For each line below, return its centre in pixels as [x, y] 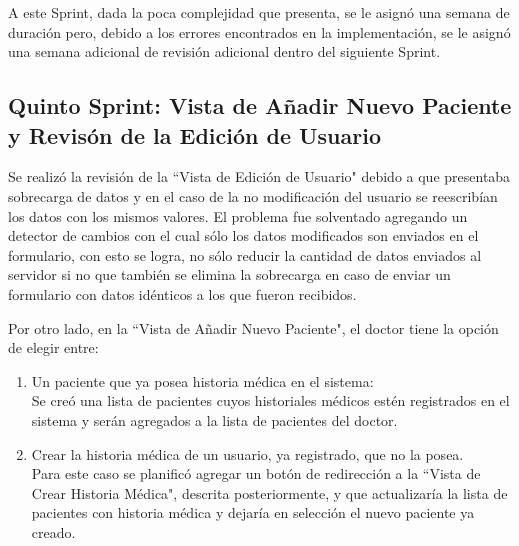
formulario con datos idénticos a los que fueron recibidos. [182, 293]
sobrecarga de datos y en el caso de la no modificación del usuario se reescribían [253, 195]
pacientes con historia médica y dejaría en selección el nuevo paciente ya [253, 512]
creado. [53, 531]
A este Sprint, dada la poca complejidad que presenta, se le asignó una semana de [259, 12]
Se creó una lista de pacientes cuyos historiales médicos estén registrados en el [270, 400]
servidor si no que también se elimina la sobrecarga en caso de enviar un [229, 274]
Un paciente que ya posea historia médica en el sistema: [202, 380]
